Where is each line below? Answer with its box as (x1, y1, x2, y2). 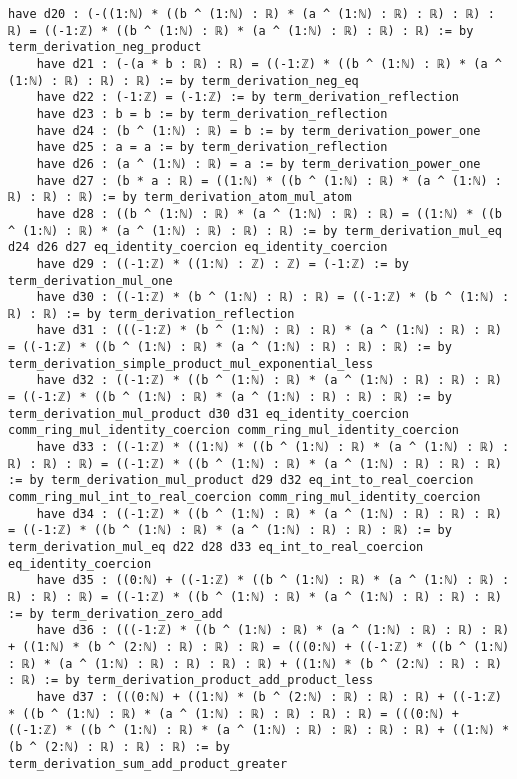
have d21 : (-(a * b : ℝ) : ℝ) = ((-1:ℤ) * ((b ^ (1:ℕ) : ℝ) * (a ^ (36, 56, 502, 71)
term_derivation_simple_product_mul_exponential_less (8, 356, 374, 371)
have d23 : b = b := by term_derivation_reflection (36, 106, 388, 121)
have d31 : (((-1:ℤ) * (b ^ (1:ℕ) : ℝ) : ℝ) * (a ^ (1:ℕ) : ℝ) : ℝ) (36, 323, 502, 338)
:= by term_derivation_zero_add (8, 606, 223, 621)
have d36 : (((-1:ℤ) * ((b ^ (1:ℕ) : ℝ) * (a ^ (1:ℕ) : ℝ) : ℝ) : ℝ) (36, 623, 510, 638)
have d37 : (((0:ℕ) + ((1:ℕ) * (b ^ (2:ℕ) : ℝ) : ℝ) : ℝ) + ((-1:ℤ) (36, 689, 502, 704)
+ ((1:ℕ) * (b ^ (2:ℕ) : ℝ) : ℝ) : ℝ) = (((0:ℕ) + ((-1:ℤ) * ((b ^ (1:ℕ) (8, 639, 510, 654)
